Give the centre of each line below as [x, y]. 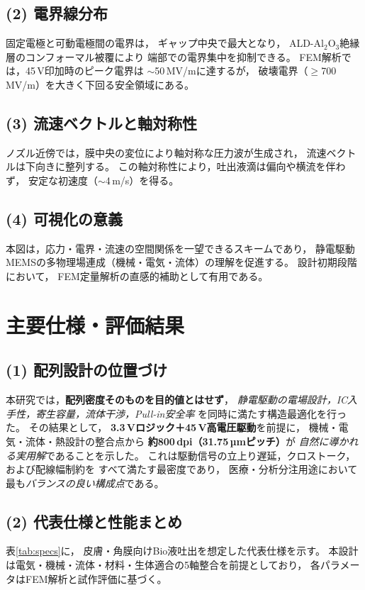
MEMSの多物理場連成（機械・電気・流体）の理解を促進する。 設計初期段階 [181, 262]
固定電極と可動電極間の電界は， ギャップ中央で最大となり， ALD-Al [165, 43]
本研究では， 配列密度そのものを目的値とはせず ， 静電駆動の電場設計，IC [177, 400]
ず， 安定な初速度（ [52, 180]
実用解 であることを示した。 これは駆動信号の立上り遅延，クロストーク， [185, 455]
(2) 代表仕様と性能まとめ [94, 521]
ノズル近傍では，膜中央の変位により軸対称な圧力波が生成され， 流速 [166, 152]
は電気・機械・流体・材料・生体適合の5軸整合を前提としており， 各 [163, 565]
